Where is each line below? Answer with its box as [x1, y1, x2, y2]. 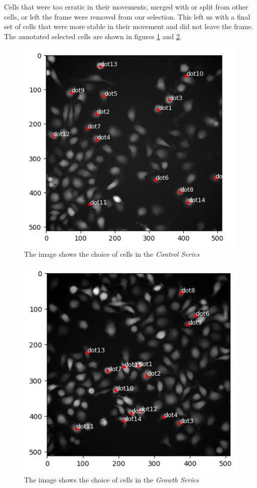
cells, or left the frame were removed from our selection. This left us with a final [4, 11, 250, 22]
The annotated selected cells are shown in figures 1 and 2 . [4, 31, 182, 41]
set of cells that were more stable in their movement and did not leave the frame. [4, 21, 253, 32]
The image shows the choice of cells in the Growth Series [24, 474, 199, 484]
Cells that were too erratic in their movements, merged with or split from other [4, 2, 248, 12]
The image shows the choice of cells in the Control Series [24, 248, 200, 259]
